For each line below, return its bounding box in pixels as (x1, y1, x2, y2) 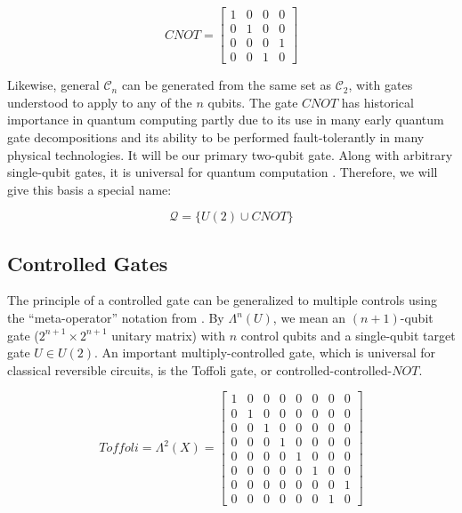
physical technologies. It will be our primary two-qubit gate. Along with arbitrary (7, 145, 453, 164)
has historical (341, 92, 414, 111)
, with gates (348, 76, 413, 94)
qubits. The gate (207, 92, 298, 111)
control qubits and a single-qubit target (240, 325, 456, 344)
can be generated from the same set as (121, 76, 332, 94)
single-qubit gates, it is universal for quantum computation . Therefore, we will (7, 163, 438, 181)
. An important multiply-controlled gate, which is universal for (94, 343, 436, 362)
